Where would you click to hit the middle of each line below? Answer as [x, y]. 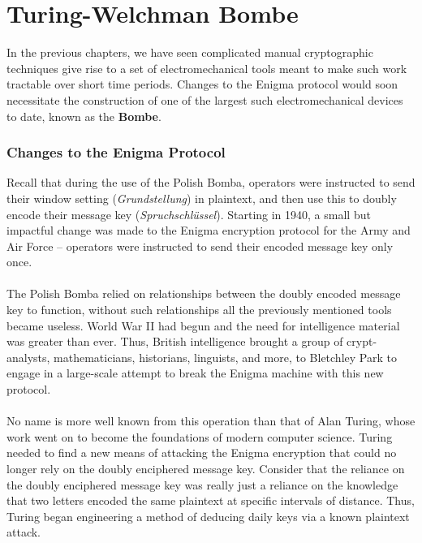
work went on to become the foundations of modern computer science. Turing [200, 436]
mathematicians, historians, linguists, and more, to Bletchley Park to [225, 357]
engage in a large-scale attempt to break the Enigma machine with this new [195, 373]
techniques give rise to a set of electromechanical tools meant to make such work [207, 68]
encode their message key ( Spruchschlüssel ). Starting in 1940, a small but [189, 214]
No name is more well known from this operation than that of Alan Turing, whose [211, 421]
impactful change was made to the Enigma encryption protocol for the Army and [209, 230]
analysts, [28, 357]
